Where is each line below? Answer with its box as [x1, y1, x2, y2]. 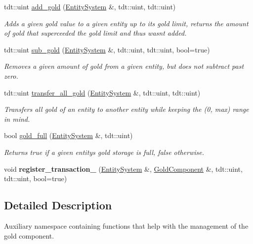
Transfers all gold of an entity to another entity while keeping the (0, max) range [4, 104, 249, 114]
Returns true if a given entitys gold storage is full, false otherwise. [4, 146, 204, 157]
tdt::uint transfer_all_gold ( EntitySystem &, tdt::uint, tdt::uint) [4, 87, 201, 98]
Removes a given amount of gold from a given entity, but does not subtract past [4, 61, 244, 71]
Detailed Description [4, 197, 112, 213]
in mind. [4, 113, 30, 124]
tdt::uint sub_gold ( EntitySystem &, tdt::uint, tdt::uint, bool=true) [4, 44, 210, 54]
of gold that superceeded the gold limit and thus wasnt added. [4, 28, 187, 38]
